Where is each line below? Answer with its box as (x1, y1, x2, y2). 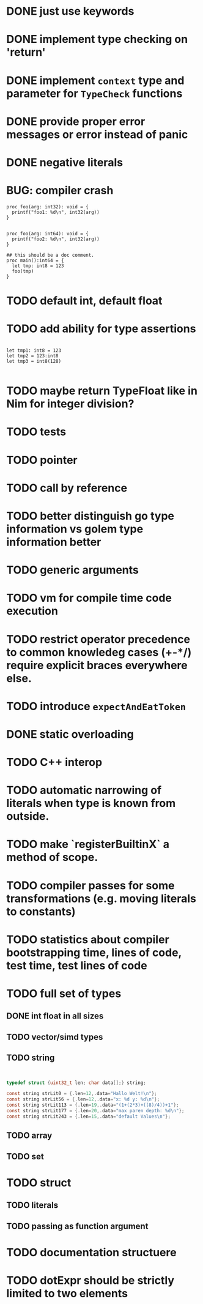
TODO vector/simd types (6, 1031, 103, 1042)
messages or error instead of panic (6, 127, 188, 142)
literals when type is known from (6, 797, 176, 810)
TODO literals (6, 1200, 59, 1211)
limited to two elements (6, 1286, 128, 1300)
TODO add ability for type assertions (6, 322, 196, 336)
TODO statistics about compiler (6, 933, 169, 946)
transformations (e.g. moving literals (6, 892, 197, 905)
